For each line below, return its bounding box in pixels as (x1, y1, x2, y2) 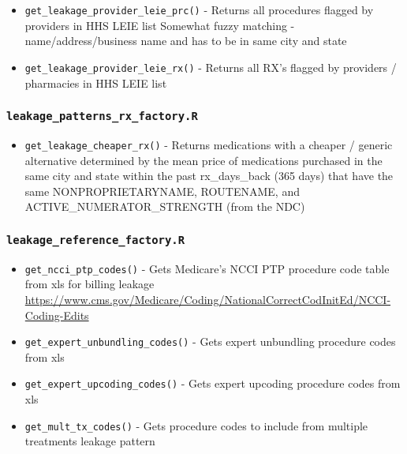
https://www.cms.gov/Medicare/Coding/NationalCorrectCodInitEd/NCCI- (24, 291, 391, 307)
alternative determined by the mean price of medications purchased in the (24, 152, 383, 168)
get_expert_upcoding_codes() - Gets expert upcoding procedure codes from (24, 375, 401, 392)
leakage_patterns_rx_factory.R (6, 110, 198, 123)
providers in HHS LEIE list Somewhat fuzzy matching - (24, 17, 295, 33)
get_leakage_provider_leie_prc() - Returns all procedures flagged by (24, 2, 374, 17)
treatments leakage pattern (24, 433, 155, 449)
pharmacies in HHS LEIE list (24, 74, 167, 91)
